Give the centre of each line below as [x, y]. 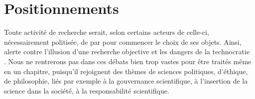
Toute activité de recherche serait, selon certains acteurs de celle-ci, [107, 32]
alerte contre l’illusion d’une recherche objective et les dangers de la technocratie [127, 51]
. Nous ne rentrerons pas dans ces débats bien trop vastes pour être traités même [128, 61]
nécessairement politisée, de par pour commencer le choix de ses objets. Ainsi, [123, 42]
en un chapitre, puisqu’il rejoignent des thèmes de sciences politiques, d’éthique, [126, 71]
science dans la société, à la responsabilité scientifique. [87, 90]
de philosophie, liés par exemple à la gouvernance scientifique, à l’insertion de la [126, 81]
